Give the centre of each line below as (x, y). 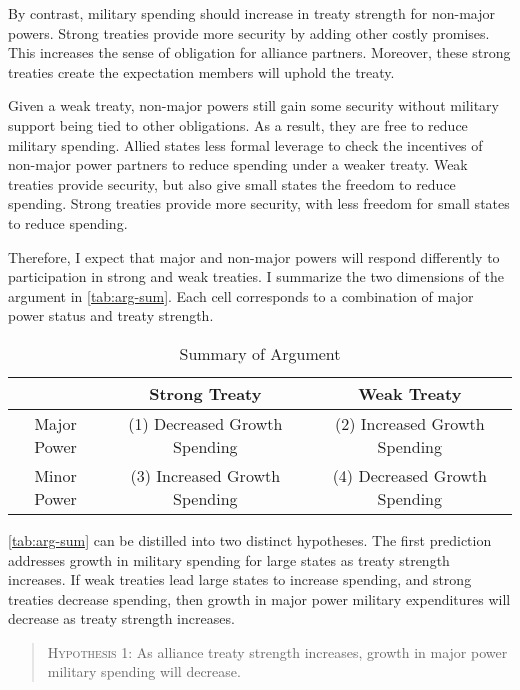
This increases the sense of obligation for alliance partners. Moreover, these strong (259, 52)
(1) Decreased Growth (205, 423)
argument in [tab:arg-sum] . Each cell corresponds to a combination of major (241, 295)
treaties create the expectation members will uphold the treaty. (201, 71)
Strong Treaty (205, 393)
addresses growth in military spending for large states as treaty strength (229, 559)
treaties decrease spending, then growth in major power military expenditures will (259, 598)
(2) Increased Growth (409, 423)
